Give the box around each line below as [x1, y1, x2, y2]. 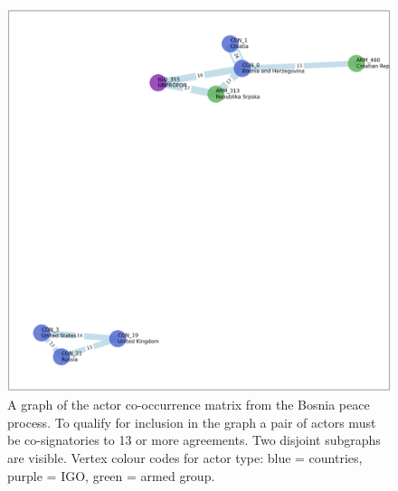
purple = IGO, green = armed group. [7, 466, 215, 485]
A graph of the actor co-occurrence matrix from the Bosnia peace [7, 395, 370, 414]
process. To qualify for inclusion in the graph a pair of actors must [7, 412, 376, 431]
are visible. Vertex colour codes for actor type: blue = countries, [7, 449, 363, 467]
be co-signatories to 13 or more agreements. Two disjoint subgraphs [7, 430, 381, 449]
